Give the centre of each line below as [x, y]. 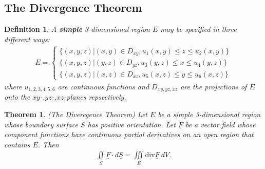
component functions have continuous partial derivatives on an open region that [129, 134]
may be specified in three [198, 29]
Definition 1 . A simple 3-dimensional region [77, 29]
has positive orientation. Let [131, 124]
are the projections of [214, 86]
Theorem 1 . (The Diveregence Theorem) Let [76, 114]
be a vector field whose [220, 124]
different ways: [27, 39]
